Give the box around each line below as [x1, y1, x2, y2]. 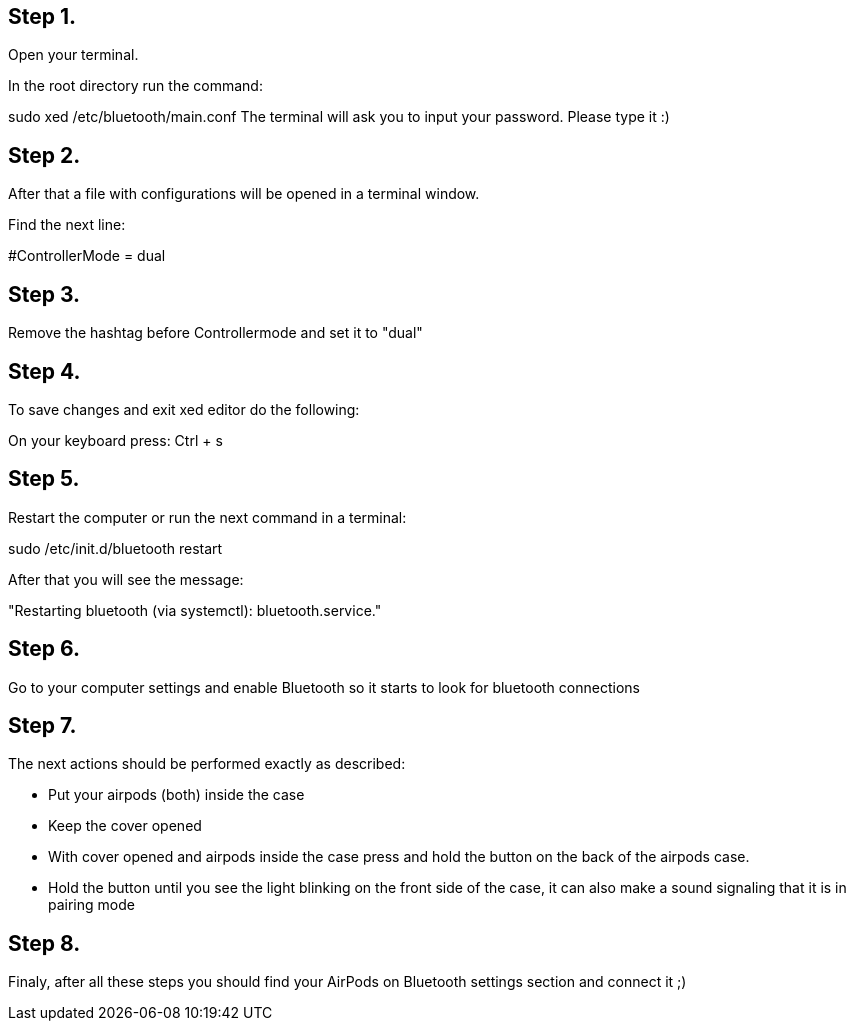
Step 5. [8, 466, 80, 492]
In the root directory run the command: [8, 77, 263, 95]
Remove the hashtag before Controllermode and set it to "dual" [8, 324, 423, 342]
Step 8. [8, 930, 81, 956]
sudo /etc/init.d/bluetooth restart [8, 539, 223, 557]
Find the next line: [8, 216, 126, 234]
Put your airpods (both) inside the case [48, 786, 305, 804]
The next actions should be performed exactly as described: [8, 755, 406, 773]
